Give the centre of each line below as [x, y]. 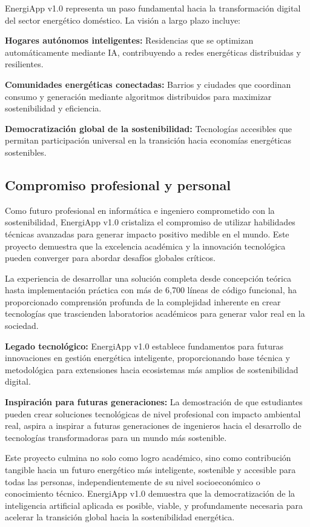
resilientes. [24, 64]
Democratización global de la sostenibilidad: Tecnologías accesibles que [149, 128]
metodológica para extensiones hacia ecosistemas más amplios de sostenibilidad [152, 369]
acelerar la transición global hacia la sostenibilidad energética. [120, 517]
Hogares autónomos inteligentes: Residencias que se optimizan [129, 40]
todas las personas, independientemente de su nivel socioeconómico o [133, 481]
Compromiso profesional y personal [118, 184]
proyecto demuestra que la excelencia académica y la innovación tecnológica [145, 246]
